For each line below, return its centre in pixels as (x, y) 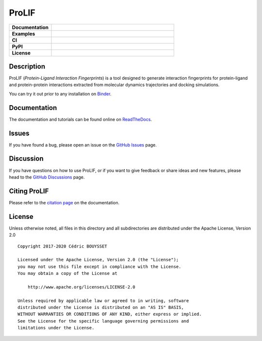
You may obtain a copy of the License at (67, 273)
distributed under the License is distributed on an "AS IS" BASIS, (101, 307)
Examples (24, 34)
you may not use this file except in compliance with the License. (99, 267)
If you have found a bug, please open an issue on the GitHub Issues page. (83, 145)
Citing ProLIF (29, 191)
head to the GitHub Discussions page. (47, 177)
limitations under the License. (56, 328)
